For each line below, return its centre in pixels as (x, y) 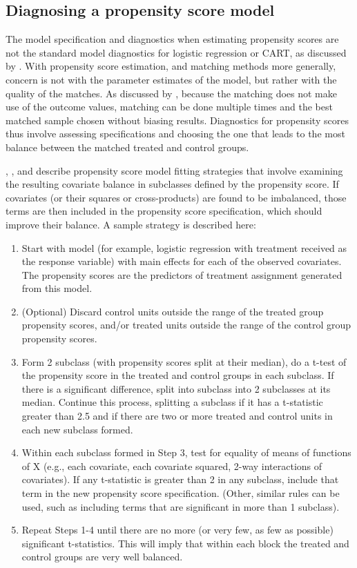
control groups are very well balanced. (102, 557)
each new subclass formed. (77, 429)
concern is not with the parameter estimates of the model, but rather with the (171, 79)
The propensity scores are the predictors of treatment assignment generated (182, 274)
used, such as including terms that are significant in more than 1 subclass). (181, 506)
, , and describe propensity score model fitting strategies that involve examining (174, 170)
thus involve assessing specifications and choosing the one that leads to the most (175, 134)
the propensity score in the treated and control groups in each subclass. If (178, 375)
